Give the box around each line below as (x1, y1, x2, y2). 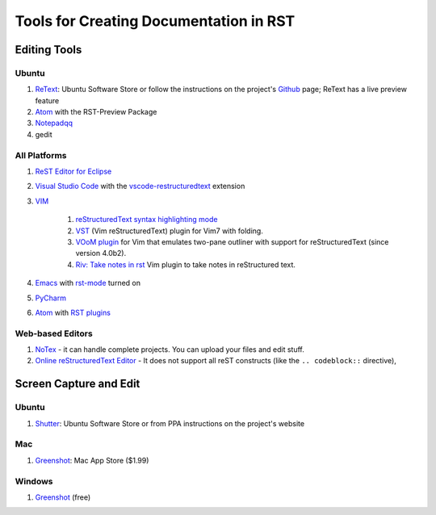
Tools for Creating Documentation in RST (15, 12, 296, 30)
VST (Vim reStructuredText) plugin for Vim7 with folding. (75, 226, 264, 236)
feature (35, 95, 60, 105)
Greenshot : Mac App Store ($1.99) (35, 455, 149, 465)
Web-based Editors (15, 328, 93, 339)
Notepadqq (35, 118, 73, 128)
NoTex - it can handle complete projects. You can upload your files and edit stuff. (35, 345, 304, 354)
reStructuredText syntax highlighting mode (75, 215, 218, 224)
